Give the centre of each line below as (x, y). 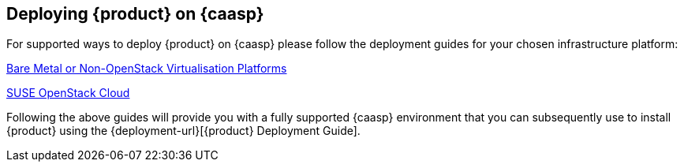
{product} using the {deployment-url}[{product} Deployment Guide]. (183, 131)
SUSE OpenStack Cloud (68, 93)
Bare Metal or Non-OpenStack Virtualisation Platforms (147, 69)
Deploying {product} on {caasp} (135, 14)
